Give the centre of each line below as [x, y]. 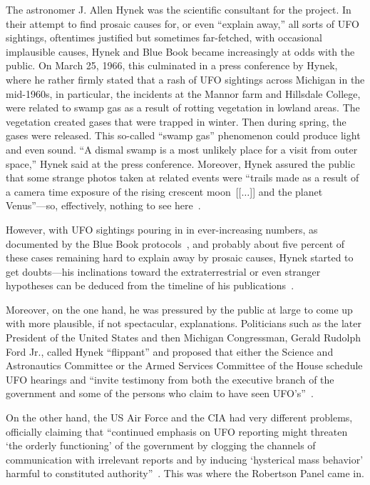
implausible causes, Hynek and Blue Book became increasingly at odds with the [180, 51]
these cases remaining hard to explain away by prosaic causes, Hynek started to [180, 257]
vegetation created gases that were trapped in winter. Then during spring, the [176, 121]
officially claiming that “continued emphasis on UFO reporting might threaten [177, 431]
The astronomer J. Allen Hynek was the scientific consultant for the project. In [179, 9]
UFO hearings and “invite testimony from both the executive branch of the [170, 379]
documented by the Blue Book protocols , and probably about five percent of [175, 243]
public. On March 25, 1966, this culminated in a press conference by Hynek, [172, 65]
